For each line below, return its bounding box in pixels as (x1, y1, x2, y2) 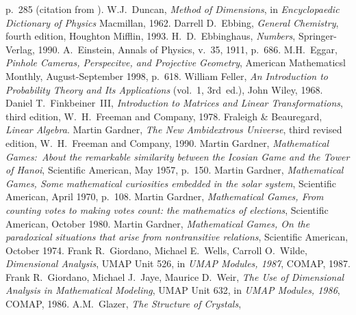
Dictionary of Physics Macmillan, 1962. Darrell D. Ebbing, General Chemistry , (5, 15, 339, 29)
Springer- (298, 29, 337, 43)
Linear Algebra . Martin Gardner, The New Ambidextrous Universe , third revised (5, 122, 342, 137)
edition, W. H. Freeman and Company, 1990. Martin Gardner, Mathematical (5, 135, 329, 150)
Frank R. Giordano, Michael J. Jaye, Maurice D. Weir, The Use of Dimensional (5, 269, 344, 284)
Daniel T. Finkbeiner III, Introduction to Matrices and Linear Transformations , (5, 96, 343, 110)
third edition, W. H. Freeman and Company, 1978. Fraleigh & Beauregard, (5, 109, 322, 123)
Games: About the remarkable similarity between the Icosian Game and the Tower (5, 149, 350, 163)
